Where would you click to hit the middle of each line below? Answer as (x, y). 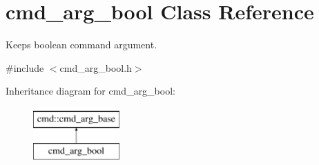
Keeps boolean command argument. (81, 45)
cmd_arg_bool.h (96, 67)
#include (25, 67)
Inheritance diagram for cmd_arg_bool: (90, 91)
